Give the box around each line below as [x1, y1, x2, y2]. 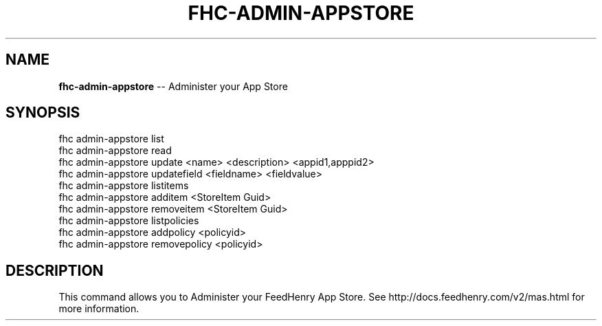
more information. [58, 303, 140, 315]
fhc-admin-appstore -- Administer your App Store [58, 80, 288, 92]
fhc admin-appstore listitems [58, 180, 189, 192]
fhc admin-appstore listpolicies [58, 215, 199, 227]
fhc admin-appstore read [58, 144, 172, 157]
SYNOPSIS [5, 104, 80, 122]
